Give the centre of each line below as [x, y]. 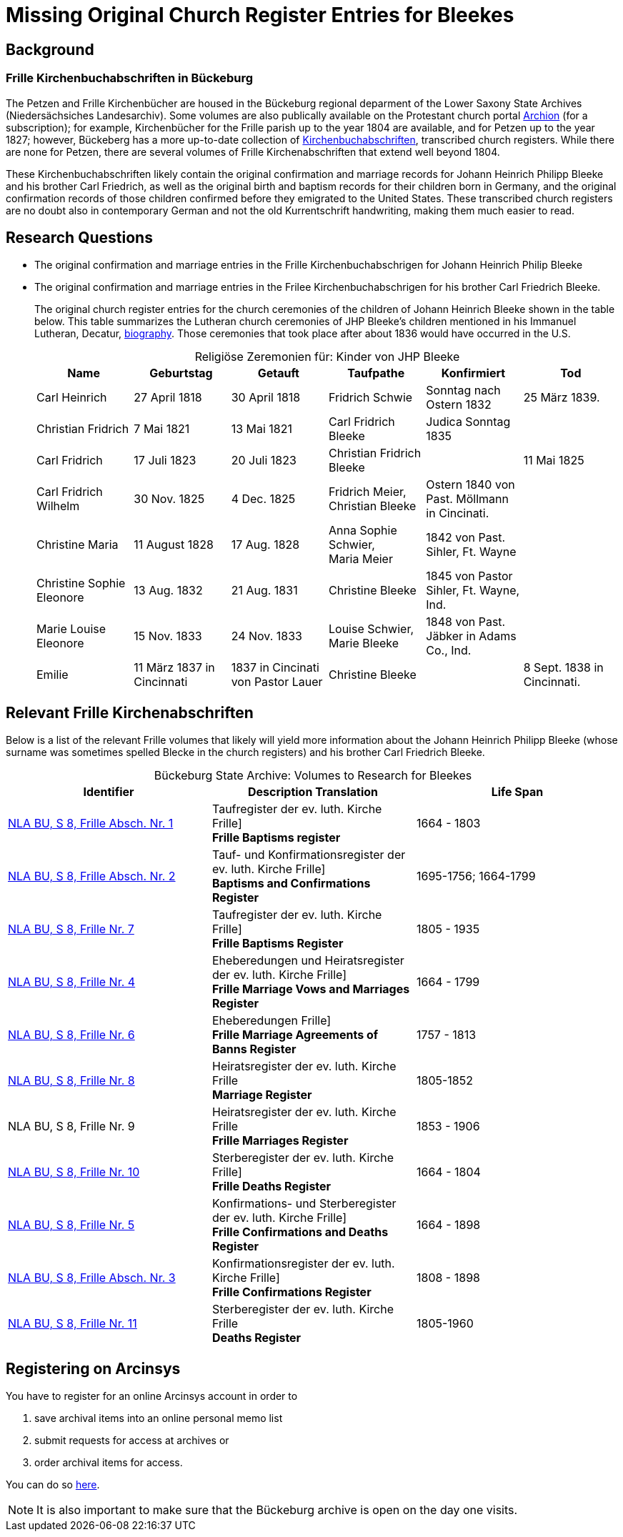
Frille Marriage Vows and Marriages [311, 989]
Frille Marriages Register [280, 1141]
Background [50, 49]
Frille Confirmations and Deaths [300, 1232]
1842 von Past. [466, 538]
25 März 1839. [562, 398]
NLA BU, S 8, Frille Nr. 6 [71, 1035]
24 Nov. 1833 [266, 636]
